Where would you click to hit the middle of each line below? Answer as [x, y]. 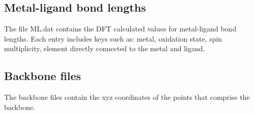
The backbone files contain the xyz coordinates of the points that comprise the [127, 97]
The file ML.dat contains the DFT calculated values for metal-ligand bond [120, 29]
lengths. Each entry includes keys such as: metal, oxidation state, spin [113, 38]
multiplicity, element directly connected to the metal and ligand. [105, 48]
